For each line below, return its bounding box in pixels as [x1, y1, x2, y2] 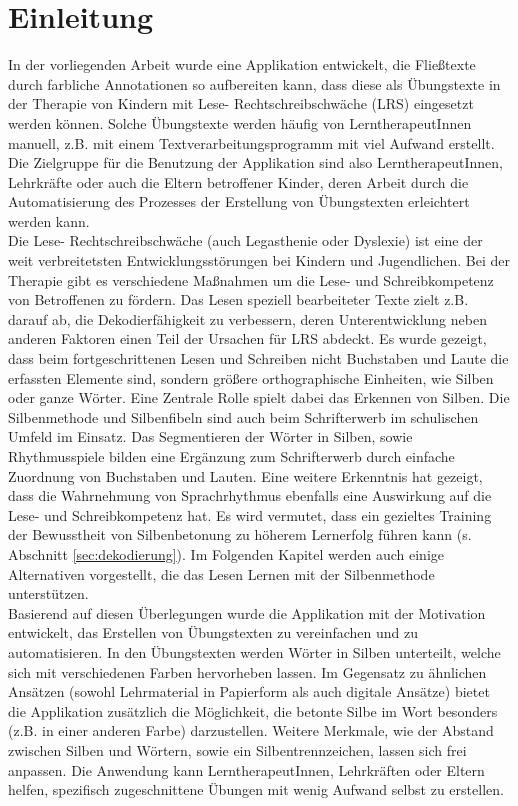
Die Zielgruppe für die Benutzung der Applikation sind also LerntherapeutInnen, [8, 152, 503, 173]
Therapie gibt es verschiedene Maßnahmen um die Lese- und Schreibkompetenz [8, 269, 494, 290]
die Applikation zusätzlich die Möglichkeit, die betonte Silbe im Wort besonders [8, 700, 498, 721]
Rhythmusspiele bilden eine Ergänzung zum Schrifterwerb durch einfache [8, 446, 455, 466]
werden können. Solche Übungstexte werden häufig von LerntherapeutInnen [8, 112, 472, 133]
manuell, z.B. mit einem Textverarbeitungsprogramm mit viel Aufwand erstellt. [8, 132, 495, 153]
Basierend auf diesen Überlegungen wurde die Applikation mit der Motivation [8, 602, 486, 623]
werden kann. [8, 210, 90, 231]
